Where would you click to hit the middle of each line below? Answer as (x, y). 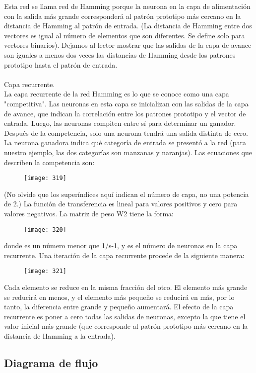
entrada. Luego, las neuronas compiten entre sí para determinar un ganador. (120, 123)
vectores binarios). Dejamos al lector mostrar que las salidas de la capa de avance (128, 45)
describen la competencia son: (49, 162)
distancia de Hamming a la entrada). (60, 336)
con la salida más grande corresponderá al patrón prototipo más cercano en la (123, 16)
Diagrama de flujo (51, 362)
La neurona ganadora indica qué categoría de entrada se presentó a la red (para (125, 142)
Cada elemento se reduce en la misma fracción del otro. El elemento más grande (126, 287)
